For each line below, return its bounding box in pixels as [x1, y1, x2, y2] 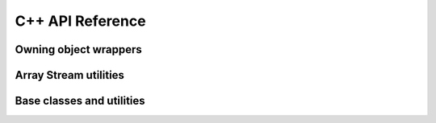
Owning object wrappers [15, 43, 143, 56]
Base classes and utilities [15, 94, 145, 108]
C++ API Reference [15, 12, 146, 30]
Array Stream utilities [15, 68, 125, 82]
